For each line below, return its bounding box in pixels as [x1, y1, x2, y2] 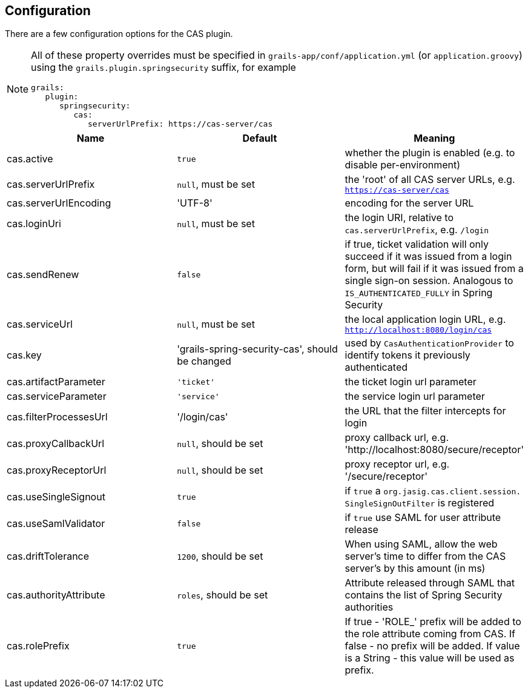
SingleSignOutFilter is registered [345, 497, 495, 509]
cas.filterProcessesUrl [7, 411, 108, 423]
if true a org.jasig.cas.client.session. [345, 485, 521, 497]
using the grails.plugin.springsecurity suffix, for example [31, 61, 296, 74]
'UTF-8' [177, 197, 213, 210]
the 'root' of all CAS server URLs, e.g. [345, 173, 515, 186]
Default [242, 132, 277, 145]
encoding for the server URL [345, 197, 474, 210]
